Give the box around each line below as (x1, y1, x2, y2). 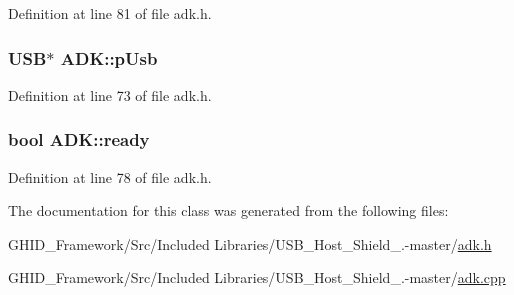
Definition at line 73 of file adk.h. (8, 84, 212, 105)
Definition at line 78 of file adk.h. (8, 166, 212, 187)
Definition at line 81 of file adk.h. (8, 3, 212, 23)
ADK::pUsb (60, 45, 158, 70)
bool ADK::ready (8, 127, 150, 152)
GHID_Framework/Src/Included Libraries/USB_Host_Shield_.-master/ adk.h (8, 233, 492, 254)
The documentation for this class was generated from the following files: (8, 200, 449, 221)
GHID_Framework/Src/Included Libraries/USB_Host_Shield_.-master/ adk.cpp (8, 267, 506, 288)
